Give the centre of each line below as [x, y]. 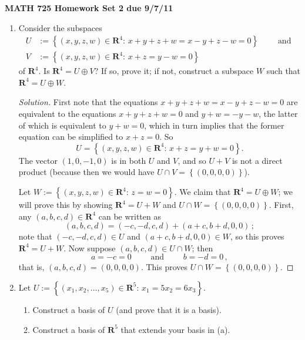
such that [284, 71]
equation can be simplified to [71, 137]
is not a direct [257, 160]
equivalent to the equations [67, 114]
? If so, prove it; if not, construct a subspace [174, 71]
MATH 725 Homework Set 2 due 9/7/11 [89, 8]
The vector [38, 160]
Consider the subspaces [60, 27]
